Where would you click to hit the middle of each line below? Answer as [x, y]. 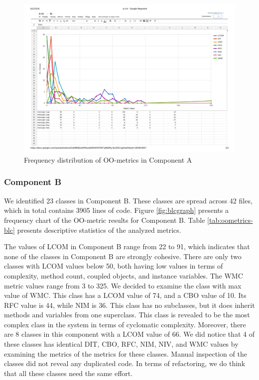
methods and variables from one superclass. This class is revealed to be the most [127, 315]
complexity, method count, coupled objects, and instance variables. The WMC [124, 275]
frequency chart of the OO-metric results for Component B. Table [105, 220]
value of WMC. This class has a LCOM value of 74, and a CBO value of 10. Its [125, 295]
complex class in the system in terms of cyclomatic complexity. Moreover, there [125, 324]
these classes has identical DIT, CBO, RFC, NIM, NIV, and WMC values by [121, 344]
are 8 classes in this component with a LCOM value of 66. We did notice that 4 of [129, 334]
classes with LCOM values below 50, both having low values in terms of [114, 266]
